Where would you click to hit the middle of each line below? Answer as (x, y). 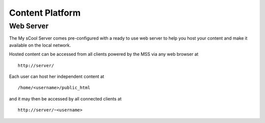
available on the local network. (40, 45)
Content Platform (45, 13)
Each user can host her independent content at (57, 76)
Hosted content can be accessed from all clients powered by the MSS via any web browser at (104, 54)
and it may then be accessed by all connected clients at (65, 98)
